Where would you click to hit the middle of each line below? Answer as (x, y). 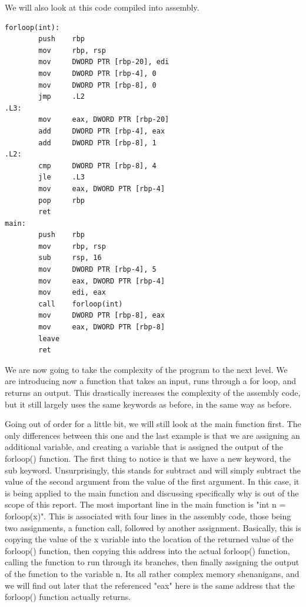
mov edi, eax (72, 293)
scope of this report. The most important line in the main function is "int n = (145, 504)
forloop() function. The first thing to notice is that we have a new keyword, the (148, 458)
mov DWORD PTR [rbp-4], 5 (97, 270)
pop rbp (62, 200)
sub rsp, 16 (70, 258)
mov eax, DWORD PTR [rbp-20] (104, 120)
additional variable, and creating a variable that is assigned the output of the (144, 447)
